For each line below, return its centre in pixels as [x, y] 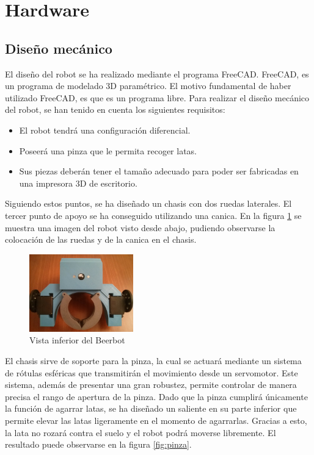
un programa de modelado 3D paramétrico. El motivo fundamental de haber [148, 86]
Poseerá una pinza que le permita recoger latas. [108, 150]
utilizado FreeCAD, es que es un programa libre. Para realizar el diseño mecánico [157, 97]
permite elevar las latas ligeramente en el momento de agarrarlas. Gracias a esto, [156, 421]
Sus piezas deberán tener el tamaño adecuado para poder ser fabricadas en [159, 171]
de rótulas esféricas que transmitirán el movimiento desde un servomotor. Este [152, 372]
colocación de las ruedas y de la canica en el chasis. [101, 239]
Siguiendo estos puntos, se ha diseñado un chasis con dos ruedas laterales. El [148, 203]
